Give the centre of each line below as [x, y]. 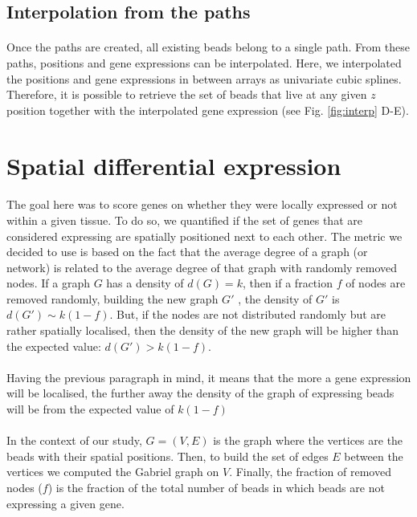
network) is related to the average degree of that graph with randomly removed [202, 267]
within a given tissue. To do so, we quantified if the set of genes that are [184, 220]
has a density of [145, 283]
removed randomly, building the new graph [112, 298]
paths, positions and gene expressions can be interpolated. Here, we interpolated [204, 62]
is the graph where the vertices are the [308, 440]
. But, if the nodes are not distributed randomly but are [248, 314]
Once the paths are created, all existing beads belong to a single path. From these [208, 47]
